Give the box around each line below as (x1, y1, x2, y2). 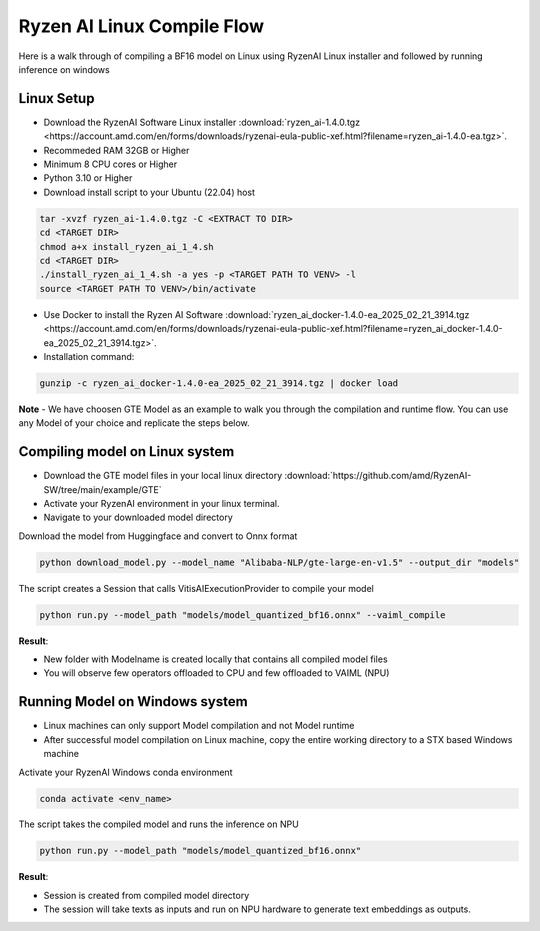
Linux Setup (18, 90, 95, 107)
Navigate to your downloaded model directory (43, 511, 234, 524)
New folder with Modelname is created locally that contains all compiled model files (43, 653, 389, 665)
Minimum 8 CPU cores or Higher (43, 158, 178, 170)
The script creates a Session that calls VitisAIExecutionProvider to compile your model (18, 582, 374, 594)
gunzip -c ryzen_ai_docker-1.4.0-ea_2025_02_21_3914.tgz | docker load (39, 377, 399, 389)
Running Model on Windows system (18, 693, 249, 710)
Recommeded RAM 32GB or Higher (43, 144, 190, 156)
